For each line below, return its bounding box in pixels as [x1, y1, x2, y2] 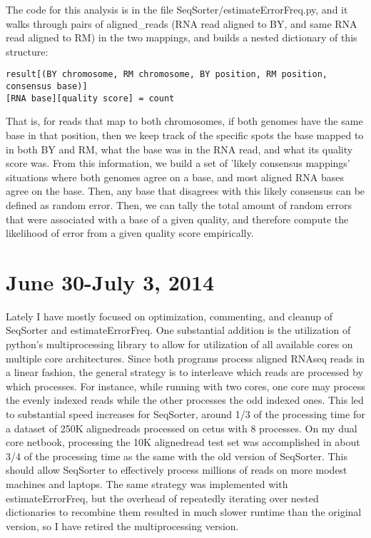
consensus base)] [6, 81, 88, 92]
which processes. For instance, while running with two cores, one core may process [6, 378, 365, 393]
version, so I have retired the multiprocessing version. [6, 518, 239, 533]
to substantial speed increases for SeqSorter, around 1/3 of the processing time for [6, 406, 365, 421]
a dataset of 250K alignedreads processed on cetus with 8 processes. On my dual [6, 420, 357, 435]
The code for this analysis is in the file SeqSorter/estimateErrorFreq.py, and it [6, 2, 348, 16]
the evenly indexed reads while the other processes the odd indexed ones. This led [6, 392, 364, 407]
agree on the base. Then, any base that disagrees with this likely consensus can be [6, 183, 365, 198]
